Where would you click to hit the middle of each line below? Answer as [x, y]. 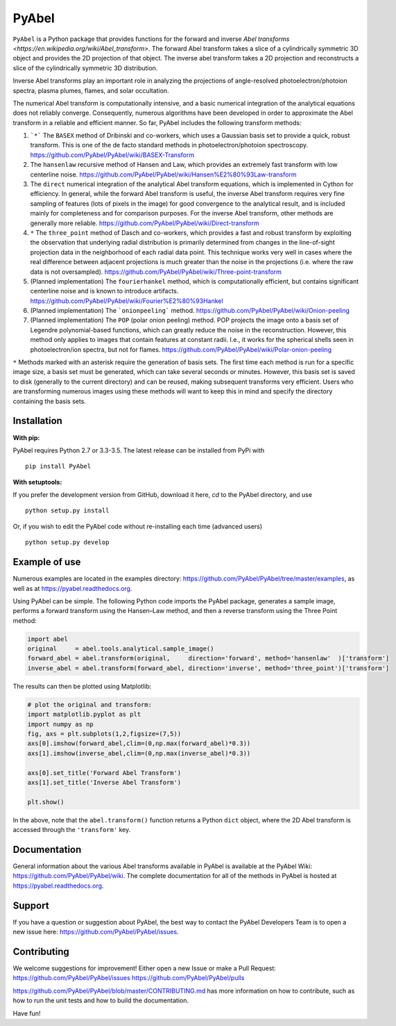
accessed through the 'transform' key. [72, 830]
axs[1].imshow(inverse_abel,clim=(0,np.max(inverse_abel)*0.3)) [139, 753]
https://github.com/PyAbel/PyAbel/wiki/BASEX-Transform [112, 155]
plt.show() [46, 802]
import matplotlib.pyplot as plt [84, 715]
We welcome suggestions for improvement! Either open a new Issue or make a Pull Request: [145, 968]
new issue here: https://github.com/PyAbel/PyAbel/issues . [96, 932]
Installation [37, 421]
